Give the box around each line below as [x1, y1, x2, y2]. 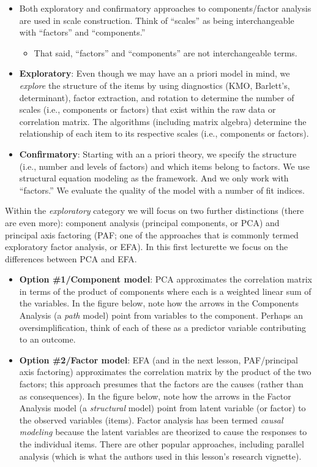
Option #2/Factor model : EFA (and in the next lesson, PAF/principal [19, 353, 298, 366]
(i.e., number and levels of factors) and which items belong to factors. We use [19, 159, 310, 172]
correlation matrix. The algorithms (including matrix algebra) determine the [19, 115, 307, 127]
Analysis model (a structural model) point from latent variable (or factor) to [19, 401, 306, 414]
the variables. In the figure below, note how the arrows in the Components [19, 297, 299, 309]
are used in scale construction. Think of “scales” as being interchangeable [19, 13, 294, 26]
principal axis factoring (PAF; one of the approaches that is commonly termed [5, 228, 299, 241]
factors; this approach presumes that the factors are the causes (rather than [19, 378, 304, 390]
